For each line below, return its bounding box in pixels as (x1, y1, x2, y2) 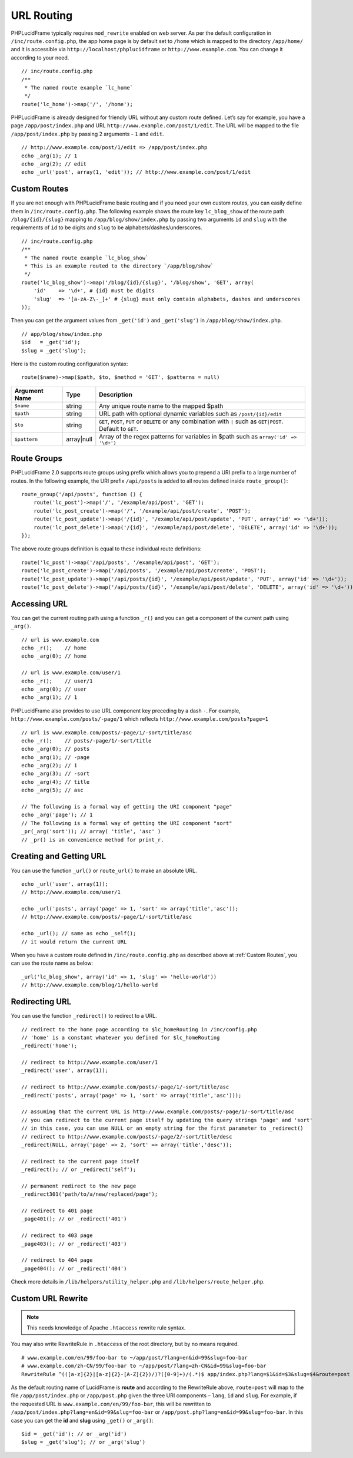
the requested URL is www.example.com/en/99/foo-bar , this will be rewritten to (11, 1400, 211, 1407)
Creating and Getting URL (11, 852, 106, 862)
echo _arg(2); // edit (21, 161, 87, 167)
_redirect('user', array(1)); (21, 1067, 109, 1074)
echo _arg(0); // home (21, 653, 87, 659)
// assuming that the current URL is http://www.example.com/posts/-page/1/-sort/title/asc (21, 1109, 294, 1115)
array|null (65, 435, 92, 443)
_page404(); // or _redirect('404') (21, 1265, 127, 1272)
